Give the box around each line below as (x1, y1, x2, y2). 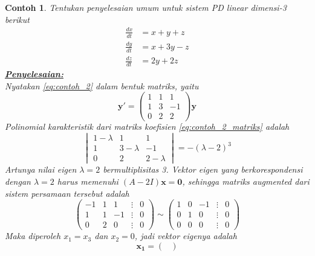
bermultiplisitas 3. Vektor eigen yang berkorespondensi (103, 163, 303, 176)
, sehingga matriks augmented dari (182, 174, 310, 187)
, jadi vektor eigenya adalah (134, 229, 237, 242)
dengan (5, 174, 31, 187)
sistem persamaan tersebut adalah (5, 187, 129, 199)
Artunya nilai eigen (5, 163, 77, 176)
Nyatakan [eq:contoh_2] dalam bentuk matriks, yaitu (5, 79, 199, 92)
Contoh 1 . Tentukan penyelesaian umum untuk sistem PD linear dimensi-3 (5, 1, 287, 13)
